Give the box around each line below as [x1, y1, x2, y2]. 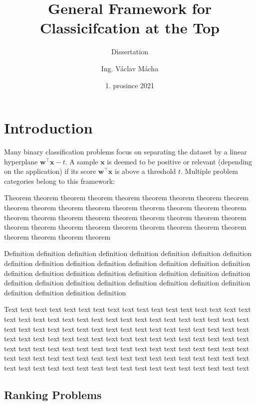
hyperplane [4, 156, 38, 166]
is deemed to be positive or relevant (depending [107, 156, 253, 166]
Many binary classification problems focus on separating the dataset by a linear [4, 146, 247, 157]
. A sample [65, 156, 98, 166]
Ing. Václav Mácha [101, 63, 159, 73]
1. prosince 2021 [105, 80, 155, 90]
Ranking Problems [4, 387, 102, 402]
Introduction [4, 118, 93, 138]
